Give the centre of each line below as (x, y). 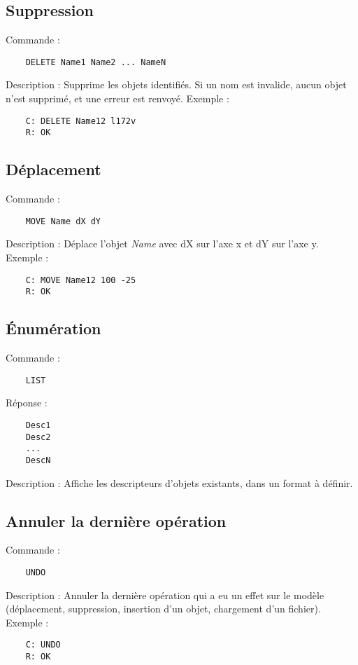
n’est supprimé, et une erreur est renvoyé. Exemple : (117, 98)
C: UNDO (43, 645)
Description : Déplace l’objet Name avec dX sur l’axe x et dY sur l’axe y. (162, 244)
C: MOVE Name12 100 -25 (81, 280)
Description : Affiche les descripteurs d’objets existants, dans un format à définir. (179, 482)
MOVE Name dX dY (63, 221)
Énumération (53, 328)
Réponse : (27, 403)
